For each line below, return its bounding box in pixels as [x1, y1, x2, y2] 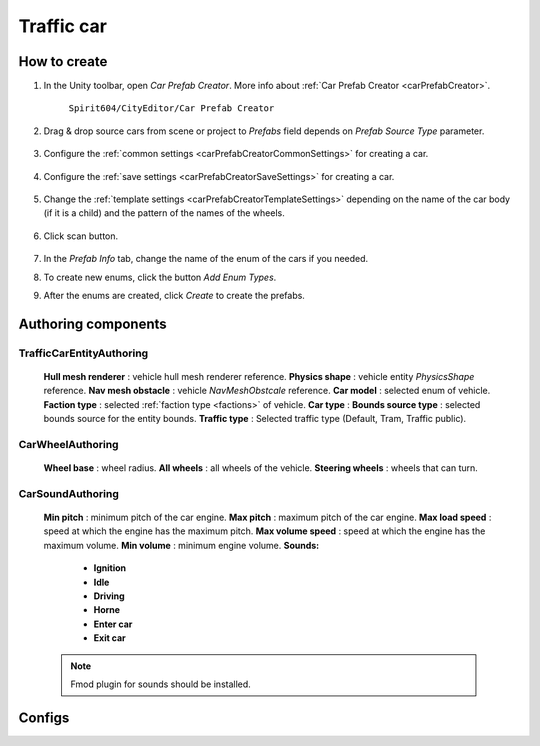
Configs [18, 709, 70, 726]
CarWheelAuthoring [18, 437, 119, 451]
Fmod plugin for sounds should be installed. [70, 678, 252, 690]
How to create [18, 53, 108, 70]
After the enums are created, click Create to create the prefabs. [43, 289, 305, 301]
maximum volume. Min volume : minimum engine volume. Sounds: [43, 539, 320, 551]
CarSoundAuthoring [18, 486, 120, 500]
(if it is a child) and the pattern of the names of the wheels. [43, 207, 285, 219]
